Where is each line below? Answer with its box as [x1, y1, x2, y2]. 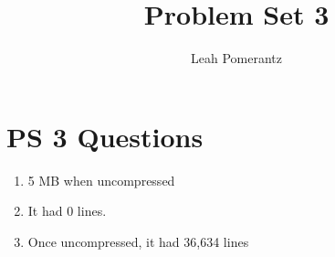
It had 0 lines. [27, 201, 107, 220]
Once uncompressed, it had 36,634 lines [27, 231, 249, 251]
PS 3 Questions [6, 117, 204, 155]
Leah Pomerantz [191, 48, 282, 68]
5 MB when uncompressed [27, 170, 175, 189]
